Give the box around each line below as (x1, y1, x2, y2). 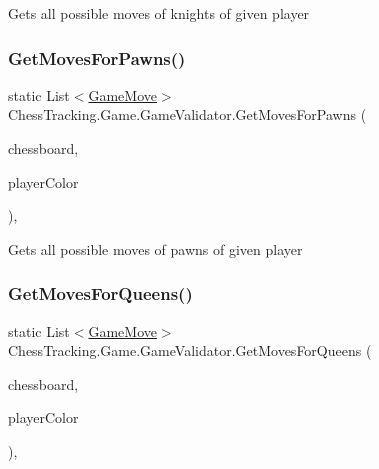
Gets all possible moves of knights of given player (8, 3, 310, 23)
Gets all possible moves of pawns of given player (8, 238, 303, 259)
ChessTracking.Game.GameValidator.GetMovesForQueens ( (8, 340, 372, 361)
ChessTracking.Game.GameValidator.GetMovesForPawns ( (8, 104, 367, 125)
